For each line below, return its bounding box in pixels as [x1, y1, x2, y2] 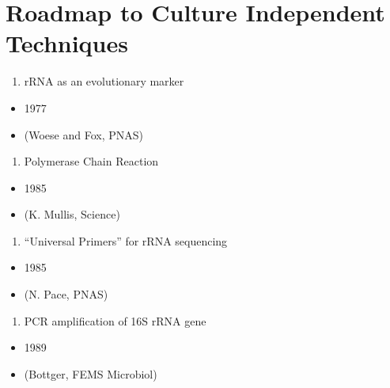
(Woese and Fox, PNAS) [24, 126, 144, 143]
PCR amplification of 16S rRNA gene [24, 312, 206, 329]
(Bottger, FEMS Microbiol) [24, 365, 157, 382]
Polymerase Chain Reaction [24, 153, 159, 169]
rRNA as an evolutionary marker [24, 73, 184, 89]
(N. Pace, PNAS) [24, 286, 108, 302]
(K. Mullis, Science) [24, 206, 120, 223]
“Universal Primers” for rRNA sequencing [24, 232, 228, 249]
